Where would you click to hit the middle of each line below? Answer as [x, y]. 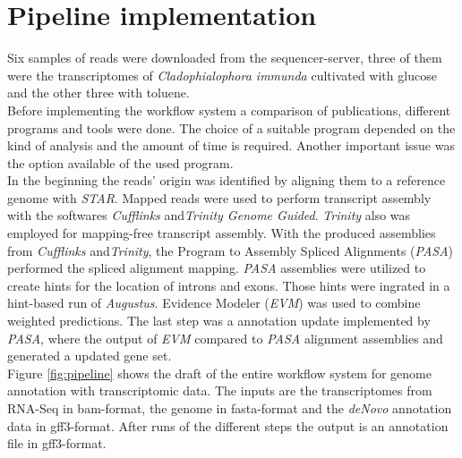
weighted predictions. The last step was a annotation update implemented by [219, 321]
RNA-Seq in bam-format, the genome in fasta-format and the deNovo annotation [230, 408]
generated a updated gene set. [90, 356]
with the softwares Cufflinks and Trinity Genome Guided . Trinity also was [209, 215]
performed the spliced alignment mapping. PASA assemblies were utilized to [217, 268]
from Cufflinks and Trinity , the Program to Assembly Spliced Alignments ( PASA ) [231, 250]
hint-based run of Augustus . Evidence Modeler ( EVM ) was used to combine [214, 303]
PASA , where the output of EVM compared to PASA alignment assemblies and [225, 338]
